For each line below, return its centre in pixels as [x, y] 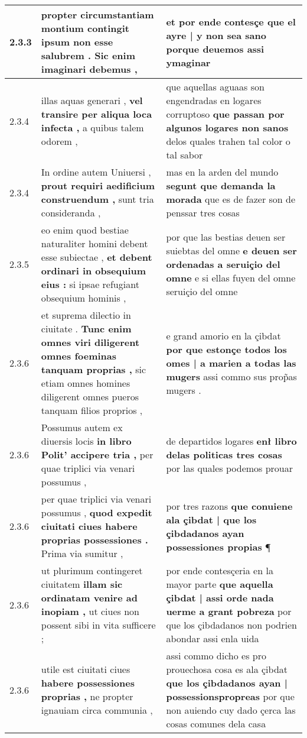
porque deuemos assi [215, 48]
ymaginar [188, 62]
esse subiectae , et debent [97, 257]
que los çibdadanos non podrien [231, 625]
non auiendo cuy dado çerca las [231, 710]
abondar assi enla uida [213, 638]
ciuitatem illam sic [82, 584]
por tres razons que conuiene [229, 506]
